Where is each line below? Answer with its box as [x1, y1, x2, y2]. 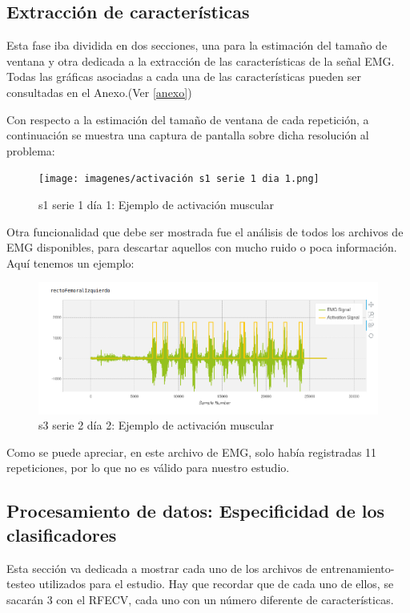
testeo [6, 575, 35, 592]
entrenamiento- [320, 559, 395, 576]
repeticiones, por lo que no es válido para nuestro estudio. [6, 459, 290, 476]
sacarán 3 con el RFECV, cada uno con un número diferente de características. [6, 591, 394, 607]
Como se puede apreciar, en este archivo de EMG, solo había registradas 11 [6, 443, 377, 460]
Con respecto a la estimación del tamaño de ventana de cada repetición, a [6, 111, 369, 127]
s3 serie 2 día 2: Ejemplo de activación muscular [38, 417, 275, 434]
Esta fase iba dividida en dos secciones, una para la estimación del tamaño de [6, 37, 388, 54]
